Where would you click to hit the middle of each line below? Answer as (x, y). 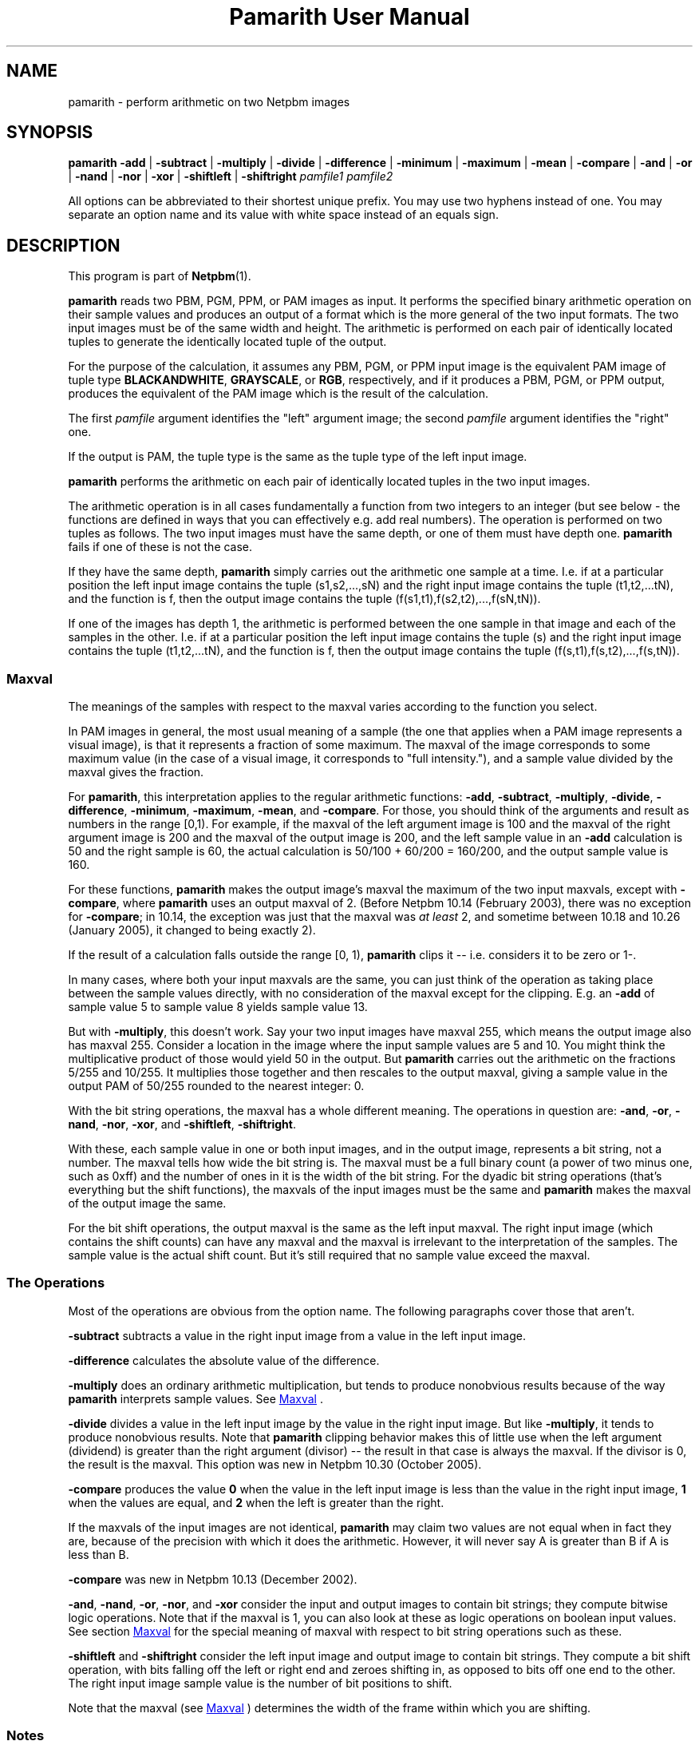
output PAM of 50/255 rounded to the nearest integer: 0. (216, 1086)
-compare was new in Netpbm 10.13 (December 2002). (213, 1579)
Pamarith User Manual (349, 17)
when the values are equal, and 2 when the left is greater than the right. (256, 1502)
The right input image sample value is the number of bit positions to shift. (260, 1683)
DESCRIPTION (63, 245)
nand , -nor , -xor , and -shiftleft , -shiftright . (182, 1124)
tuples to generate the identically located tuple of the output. (227, 342)
